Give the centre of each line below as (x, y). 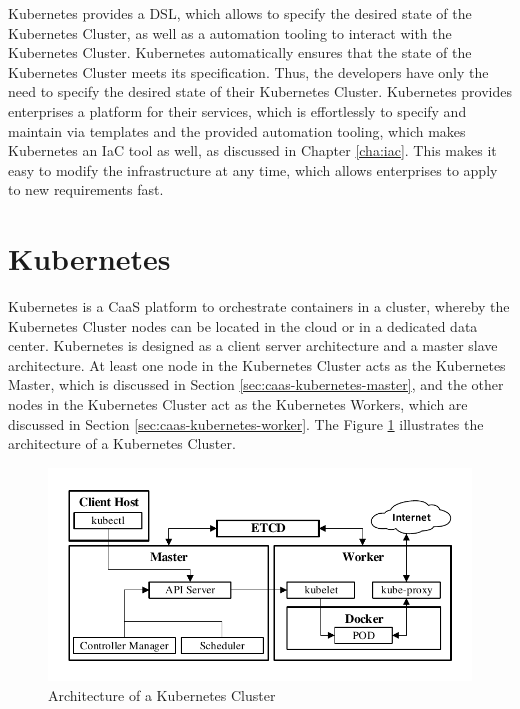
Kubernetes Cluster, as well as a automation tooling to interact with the (230, 32)
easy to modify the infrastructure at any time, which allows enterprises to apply (253, 169)
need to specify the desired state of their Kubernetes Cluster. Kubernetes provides (260, 91)
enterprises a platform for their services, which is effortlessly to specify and (237, 110)
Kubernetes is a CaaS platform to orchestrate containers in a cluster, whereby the (259, 306)
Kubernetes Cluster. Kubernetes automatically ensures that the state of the (240, 52)
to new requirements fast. (86, 189)
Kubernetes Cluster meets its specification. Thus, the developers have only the (248, 71)
